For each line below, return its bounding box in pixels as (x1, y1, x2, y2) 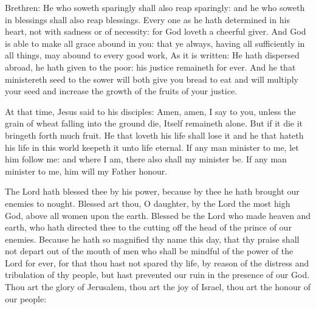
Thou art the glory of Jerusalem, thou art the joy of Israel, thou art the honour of (5, 280, 311, 293)
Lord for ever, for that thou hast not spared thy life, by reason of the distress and (5, 256, 309, 269)
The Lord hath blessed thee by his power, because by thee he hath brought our (5, 185, 300, 198)
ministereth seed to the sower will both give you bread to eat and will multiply (5, 72, 298, 85)
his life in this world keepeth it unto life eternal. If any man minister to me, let (5, 141, 299, 153)
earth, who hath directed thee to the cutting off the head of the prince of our (5, 221, 292, 234)
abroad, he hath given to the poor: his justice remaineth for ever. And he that (5, 60, 296, 73)
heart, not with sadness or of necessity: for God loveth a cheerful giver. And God (5, 25, 306, 38)
